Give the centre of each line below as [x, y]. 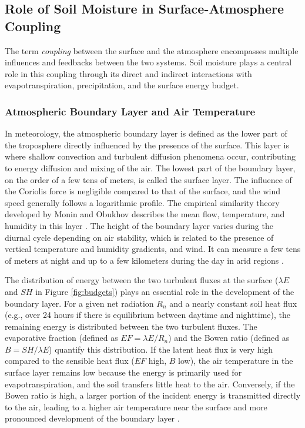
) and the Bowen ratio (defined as [229, 338]
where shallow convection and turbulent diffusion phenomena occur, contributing [150, 156]
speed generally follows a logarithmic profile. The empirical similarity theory [142, 202]
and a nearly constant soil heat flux [233, 303]
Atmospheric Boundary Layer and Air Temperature [130, 111]
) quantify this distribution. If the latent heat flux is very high [161, 349]
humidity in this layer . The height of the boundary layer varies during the [139, 225]
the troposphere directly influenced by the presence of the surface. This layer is [147, 145]
